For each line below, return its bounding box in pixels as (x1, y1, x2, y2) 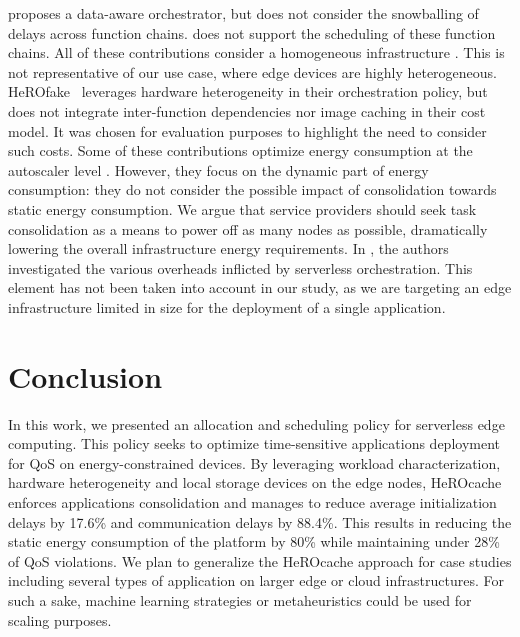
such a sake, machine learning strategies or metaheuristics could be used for (8, 589, 472, 610)
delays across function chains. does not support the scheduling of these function (8, 22, 496, 43)
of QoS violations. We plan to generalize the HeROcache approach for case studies (8, 550, 512, 571)
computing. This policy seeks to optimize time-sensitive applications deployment (8, 433, 500, 454)
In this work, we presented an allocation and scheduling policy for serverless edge (8, 413, 505, 434)
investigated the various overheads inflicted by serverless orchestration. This (8, 257, 473, 278)
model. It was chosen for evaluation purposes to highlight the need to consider (8, 120, 487, 141)
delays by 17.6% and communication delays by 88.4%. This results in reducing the (8, 511, 512, 532)
